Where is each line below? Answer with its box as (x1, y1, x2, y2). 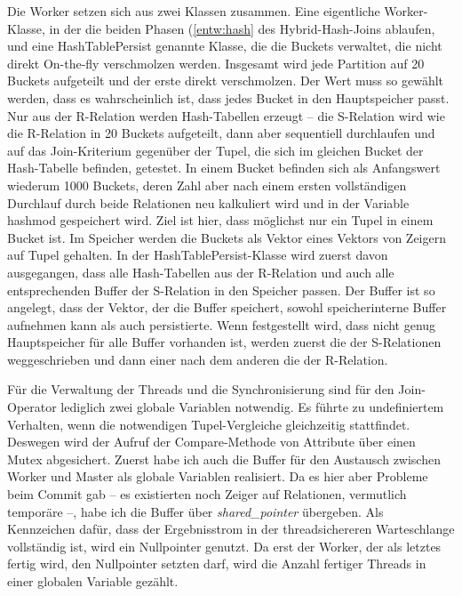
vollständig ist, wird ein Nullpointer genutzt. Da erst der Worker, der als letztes (7, 536, 442, 555)
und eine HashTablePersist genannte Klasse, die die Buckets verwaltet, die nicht (7, 36, 442, 55)
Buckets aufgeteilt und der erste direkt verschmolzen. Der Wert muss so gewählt (7, 71, 444, 90)
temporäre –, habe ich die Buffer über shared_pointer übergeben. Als (7, 502, 384, 520)
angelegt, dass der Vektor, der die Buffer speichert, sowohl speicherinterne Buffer (7, 298, 447, 317)
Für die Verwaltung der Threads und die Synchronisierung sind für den (7, 380, 394, 399)
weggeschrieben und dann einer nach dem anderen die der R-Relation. (7, 350, 388, 368)
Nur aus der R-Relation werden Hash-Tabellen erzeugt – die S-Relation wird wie (7, 106, 445, 125)
